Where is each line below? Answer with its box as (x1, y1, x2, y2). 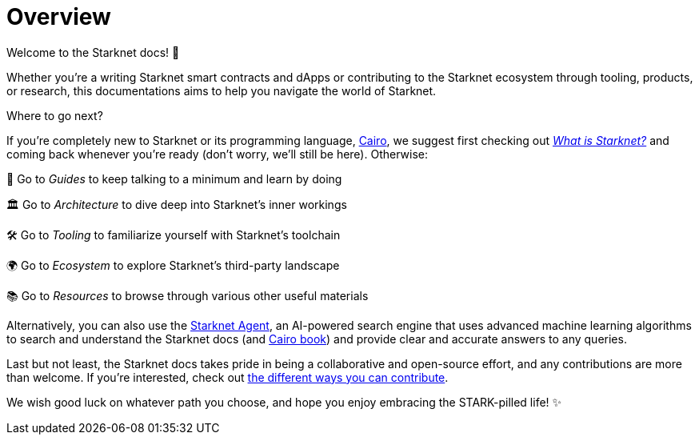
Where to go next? (6, 108, 103, 122)
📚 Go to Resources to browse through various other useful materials (6, 288, 369, 303)
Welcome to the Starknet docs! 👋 (6, 45, 180, 59)
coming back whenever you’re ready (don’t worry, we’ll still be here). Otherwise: (6, 146, 428, 161)
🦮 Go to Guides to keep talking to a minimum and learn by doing (6, 171, 342, 186)
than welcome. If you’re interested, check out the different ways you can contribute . (6, 370, 449, 384)
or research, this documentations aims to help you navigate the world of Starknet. (6, 83, 437, 98)
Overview (6, 3, 111, 30)
